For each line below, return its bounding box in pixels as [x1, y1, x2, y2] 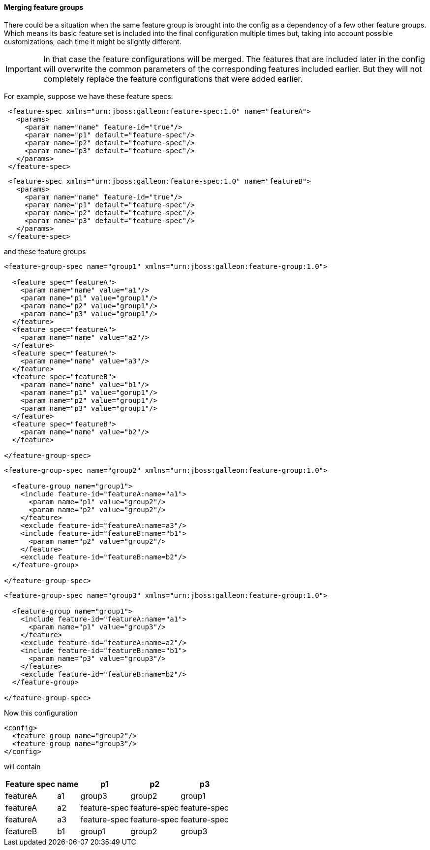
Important [5, 64, 41, 74]
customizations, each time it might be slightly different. [4, 37, 182, 46]
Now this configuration [4, 708, 78, 717]
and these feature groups [4, 247, 86, 256]
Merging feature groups [4, 3, 84, 11]
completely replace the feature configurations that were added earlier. [43, 73, 303, 84]
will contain [4, 762, 41, 771]
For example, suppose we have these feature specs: [4, 92, 173, 100]
